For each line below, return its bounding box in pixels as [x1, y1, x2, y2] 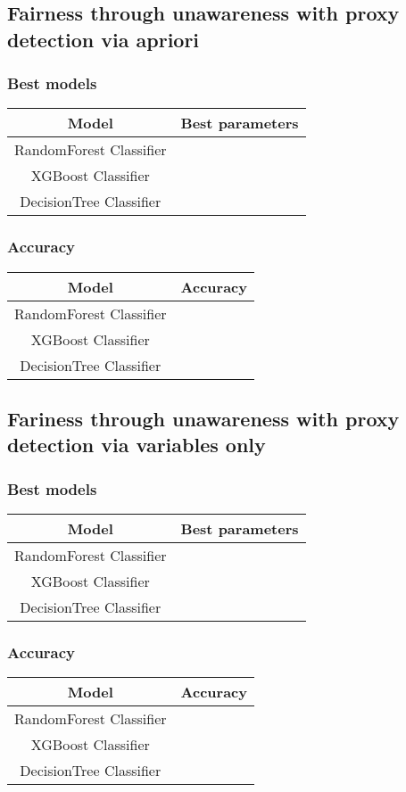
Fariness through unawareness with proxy [7, 405, 400, 432]
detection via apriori [7, 25, 200, 53]
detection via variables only [7, 431, 266, 458]
